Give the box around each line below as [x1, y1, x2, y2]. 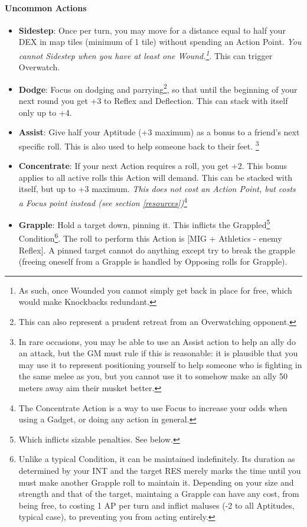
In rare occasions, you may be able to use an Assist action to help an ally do [18, 335, 296, 347]
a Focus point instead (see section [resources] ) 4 [18, 194, 187, 209]
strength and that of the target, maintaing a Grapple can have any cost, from [18, 487, 299, 500]
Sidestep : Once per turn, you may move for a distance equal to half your [18, 24, 286, 36]
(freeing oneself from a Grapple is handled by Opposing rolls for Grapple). [18, 255, 288, 268]
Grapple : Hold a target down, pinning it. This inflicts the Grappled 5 [18, 217, 270, 230]
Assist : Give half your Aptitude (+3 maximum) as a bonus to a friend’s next [18, 126, 300, 138]
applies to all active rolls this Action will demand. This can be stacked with [18, 171, 292, 183]
